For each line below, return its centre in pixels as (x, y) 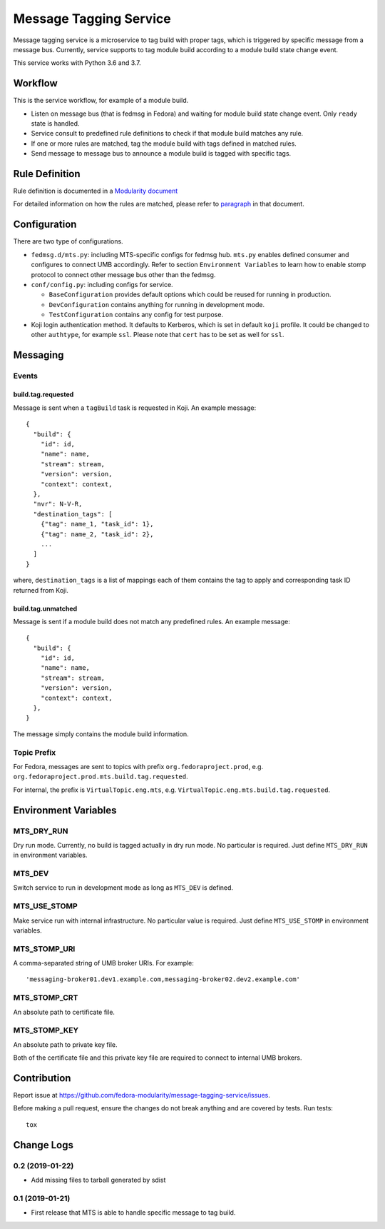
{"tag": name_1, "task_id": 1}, (97, 524)
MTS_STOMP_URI (44, 948)
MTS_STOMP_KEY (46, 1030)
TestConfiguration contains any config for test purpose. (136, 315)
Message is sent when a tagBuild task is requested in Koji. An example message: (135, 408)
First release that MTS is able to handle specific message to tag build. (133, 1213)
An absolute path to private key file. (65, 1044)
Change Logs (43, 1145)
